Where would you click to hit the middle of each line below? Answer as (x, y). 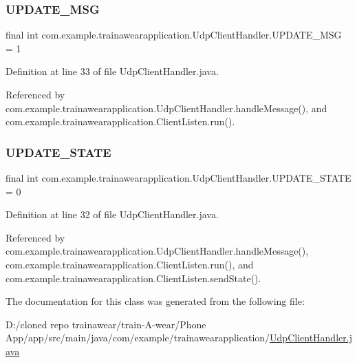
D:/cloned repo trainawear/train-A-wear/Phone (106, 324)
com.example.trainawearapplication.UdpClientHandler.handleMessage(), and (166, 108)
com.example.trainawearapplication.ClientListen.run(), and (130, 264)
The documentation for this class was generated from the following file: (155, 301)
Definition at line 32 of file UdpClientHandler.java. (112, 214)
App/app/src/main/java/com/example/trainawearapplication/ (138, 338)
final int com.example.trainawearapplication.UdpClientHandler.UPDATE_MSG (174, 35)
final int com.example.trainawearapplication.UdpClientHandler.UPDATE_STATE (178, 178)
